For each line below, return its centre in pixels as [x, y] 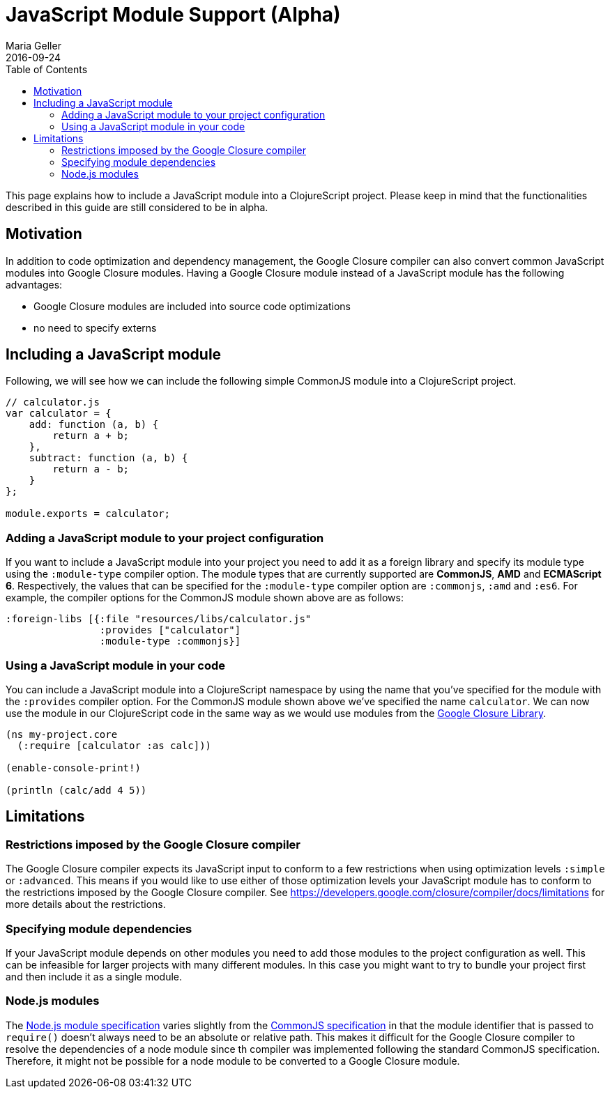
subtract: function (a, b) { [108, 458]
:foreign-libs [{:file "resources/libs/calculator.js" [159, 619]
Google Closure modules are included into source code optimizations [192, 306]
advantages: [34, 284]
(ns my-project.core [62, 734]
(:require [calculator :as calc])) [114, 745]
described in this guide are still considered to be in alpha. [137, 207]
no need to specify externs [95, 328]
